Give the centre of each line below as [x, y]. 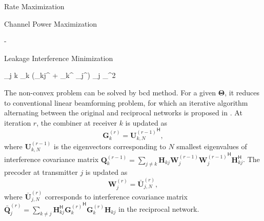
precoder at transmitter [41, 172]
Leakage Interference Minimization [59, 58]
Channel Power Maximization [51, 23]
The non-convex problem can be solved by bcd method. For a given [110, 92]
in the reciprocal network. [159, 209]
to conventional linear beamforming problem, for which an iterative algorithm [126, 102]
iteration [18, 122]
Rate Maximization [34, 6]
